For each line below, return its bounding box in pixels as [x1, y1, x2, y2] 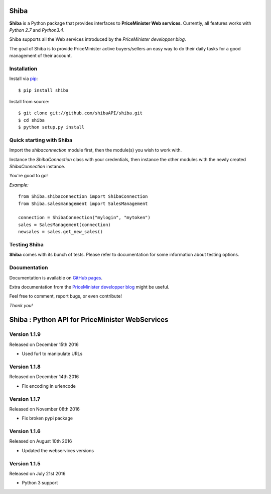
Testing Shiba [9, 241, 44, 248]
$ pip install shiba [18, 87, 69, 93]
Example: [9, 182, 29, 188]
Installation [9, 65, 38, 72]
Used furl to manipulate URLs [22, 350, 83, 357]
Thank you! [9, 302, 33, 308]
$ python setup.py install [18, 124, 85, 130]
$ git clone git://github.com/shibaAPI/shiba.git [18, 110, 143, 116]
